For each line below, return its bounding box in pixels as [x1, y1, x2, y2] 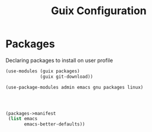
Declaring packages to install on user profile [5, 57, 114, 64]
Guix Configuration [50, 4, 147, 18]
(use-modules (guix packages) [5, 68, 80, 74]
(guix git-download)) [40, 74, 93, 80]
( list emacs [8, 116, 38, 122]
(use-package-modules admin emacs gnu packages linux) [5, 84, 144, 90]
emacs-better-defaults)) [24, 121, 85, 127]
